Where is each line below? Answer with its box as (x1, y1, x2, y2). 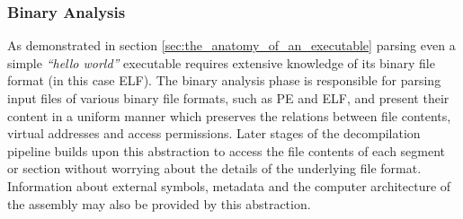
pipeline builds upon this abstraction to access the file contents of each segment (7, 141, 446, 160)
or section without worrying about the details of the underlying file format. (7, 159, 422, 178)
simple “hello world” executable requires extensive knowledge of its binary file (7, 53, 435, 72)
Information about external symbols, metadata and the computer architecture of (7, 176, 451, 195)
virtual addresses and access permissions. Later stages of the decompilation (7, 124, 421, 143)
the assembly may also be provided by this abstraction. (7, 194, 311, 213)
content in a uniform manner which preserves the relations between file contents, (7, 106, 451, 125)
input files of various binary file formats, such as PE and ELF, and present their (7, 89, 450, 107)
